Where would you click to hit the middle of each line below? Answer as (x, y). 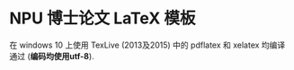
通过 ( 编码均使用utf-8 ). (52, 56)
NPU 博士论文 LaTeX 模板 (102, 18)
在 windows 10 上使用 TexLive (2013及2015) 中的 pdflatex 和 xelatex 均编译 (147, 45)
